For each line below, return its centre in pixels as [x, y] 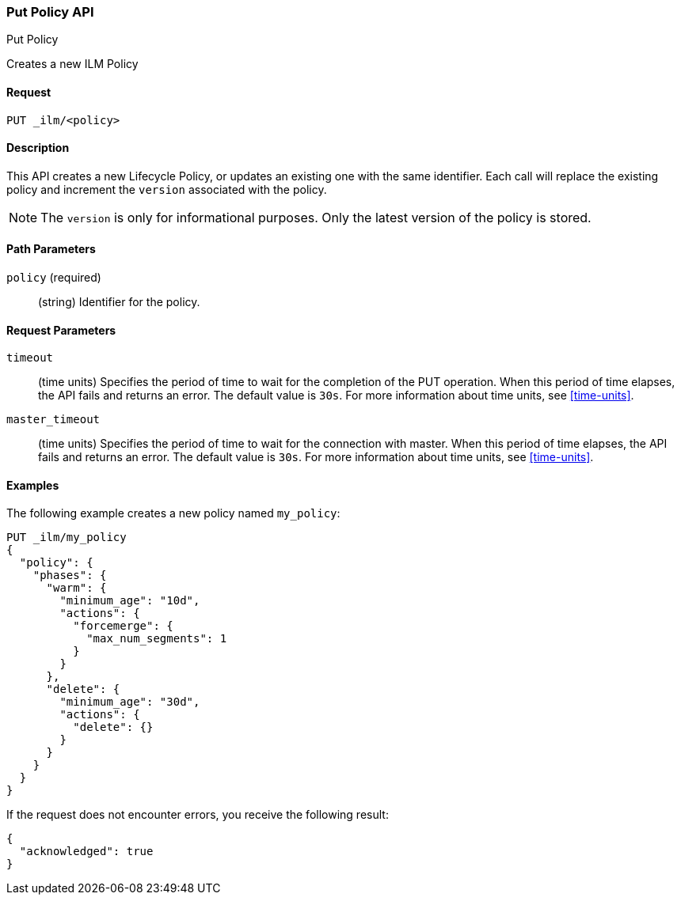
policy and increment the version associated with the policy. [167, 189]
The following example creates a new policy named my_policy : [173, 513]
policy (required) [54, 278]
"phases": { [70, 575]
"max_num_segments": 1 [157, 639]
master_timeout [53, 420]
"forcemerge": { [123, 626]
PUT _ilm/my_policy [67, 538]
